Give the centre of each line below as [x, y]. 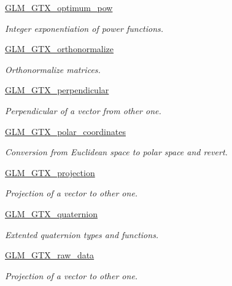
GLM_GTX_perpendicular [57, 90]
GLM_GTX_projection [50, 172]
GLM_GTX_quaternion [51, 213]
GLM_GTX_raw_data [50, 255]
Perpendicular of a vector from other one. [83, 110]
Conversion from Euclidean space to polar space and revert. [116, 152]
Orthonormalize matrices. [53, 69]
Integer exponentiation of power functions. [84, 28]
